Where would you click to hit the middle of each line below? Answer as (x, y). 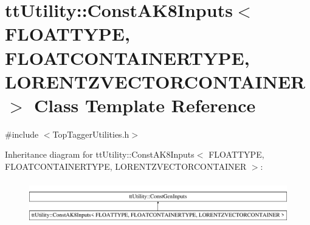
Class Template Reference (145, 105)
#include (22, 134)
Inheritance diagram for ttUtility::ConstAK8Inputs (100, 154)
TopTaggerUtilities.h (91, 134)
